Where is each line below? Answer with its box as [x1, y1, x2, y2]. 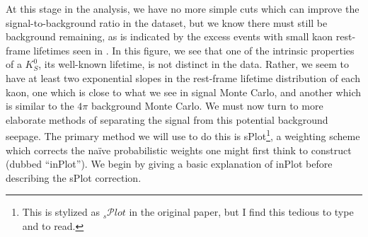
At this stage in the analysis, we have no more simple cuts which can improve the [6, 1, 360, 16]
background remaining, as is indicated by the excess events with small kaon [6, 29, 333, 44]
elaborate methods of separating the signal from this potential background [6, 112, 328, 127]
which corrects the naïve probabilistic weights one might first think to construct [6, 142, 352, 157]
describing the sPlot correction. [6, 170, 142, 185]
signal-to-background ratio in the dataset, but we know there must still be [6, 15, 328, 30]
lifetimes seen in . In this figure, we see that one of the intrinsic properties [33, 42, 355, 57]
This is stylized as [22, 204, 100, 219]
